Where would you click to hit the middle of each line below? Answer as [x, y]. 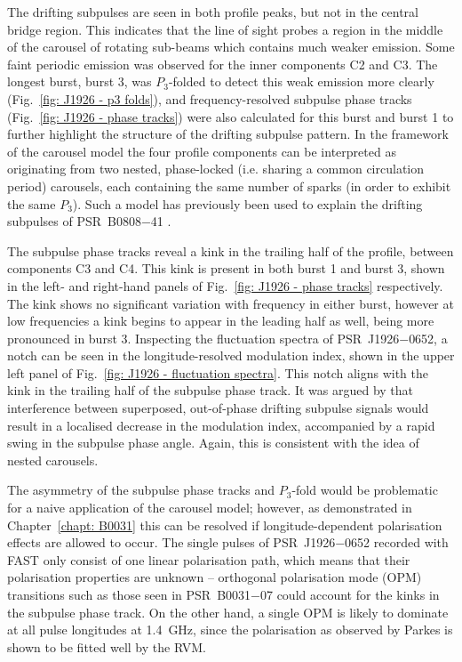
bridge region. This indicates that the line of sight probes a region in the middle [225, 29]
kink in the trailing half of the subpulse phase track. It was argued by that [211, 390]
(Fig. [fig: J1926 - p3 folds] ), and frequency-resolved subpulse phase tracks [210, 98]
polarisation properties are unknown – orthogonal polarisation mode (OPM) [215, 577]
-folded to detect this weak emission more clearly [301, 81]
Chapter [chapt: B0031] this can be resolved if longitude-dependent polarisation [225, 525]
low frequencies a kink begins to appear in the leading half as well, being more [221, 321]
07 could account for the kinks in [350, 594]
